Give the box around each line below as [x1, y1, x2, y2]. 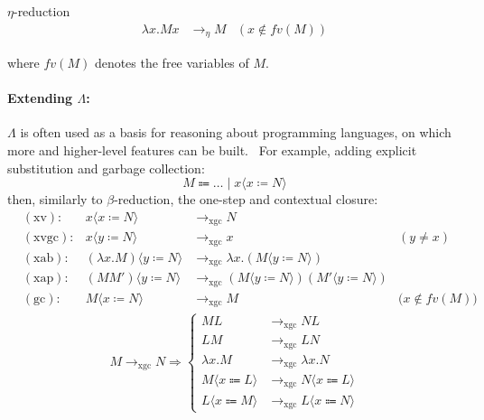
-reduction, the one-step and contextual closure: [114, 190, 378, 209]
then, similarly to [7, 190, 103, 209]
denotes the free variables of [94, 53, 249, 72]
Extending [7, 89, 73, 107]
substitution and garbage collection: [7, 158, 205, 177]
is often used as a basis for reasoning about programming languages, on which [20, 123, 451, 142]
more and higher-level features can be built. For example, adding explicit [7, 141, 417, 160]
